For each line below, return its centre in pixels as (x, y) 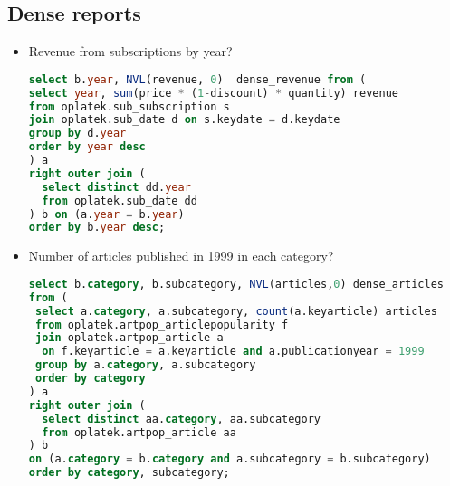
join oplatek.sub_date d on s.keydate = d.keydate (184, 120)
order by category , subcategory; (129, 473)
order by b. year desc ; (97, 228)
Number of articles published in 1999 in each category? (181, 256)
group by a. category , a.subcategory (145, 365)
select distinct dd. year (116, 187)
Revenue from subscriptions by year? (130, 51)
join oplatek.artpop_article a (129, 338)
